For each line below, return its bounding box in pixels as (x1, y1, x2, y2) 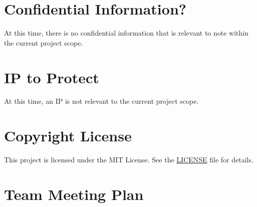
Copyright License (4, 125, 132, 146)
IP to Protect (4, 67, 99, 87)
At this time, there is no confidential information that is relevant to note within (4, 28, 249, 38)
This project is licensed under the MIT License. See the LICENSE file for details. (4, 154, 253, 165)
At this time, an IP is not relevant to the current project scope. (4, 96, 199, 106)
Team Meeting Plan (4, 183, 144, 204)
